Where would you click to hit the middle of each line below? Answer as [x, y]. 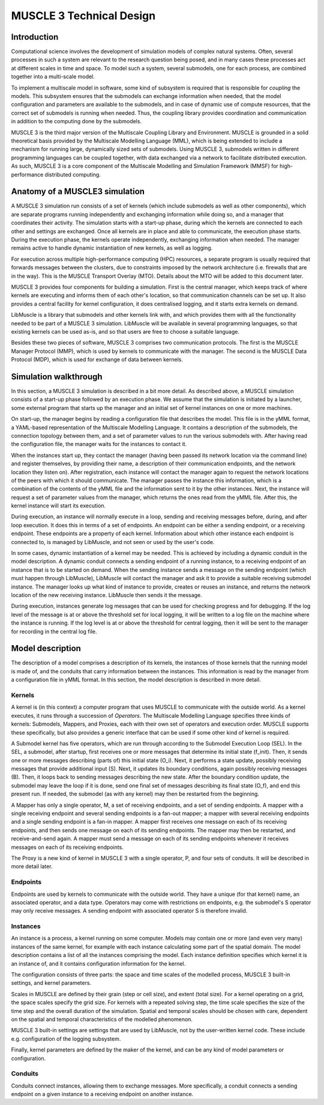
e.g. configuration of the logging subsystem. [66, 1039]
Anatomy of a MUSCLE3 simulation [78, 191]
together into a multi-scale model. [53, 77]
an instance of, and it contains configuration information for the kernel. [98, 963]
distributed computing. [73, 174]
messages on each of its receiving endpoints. [67, 847]
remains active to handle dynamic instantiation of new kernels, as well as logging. [112, 248]
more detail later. [32, 866]
